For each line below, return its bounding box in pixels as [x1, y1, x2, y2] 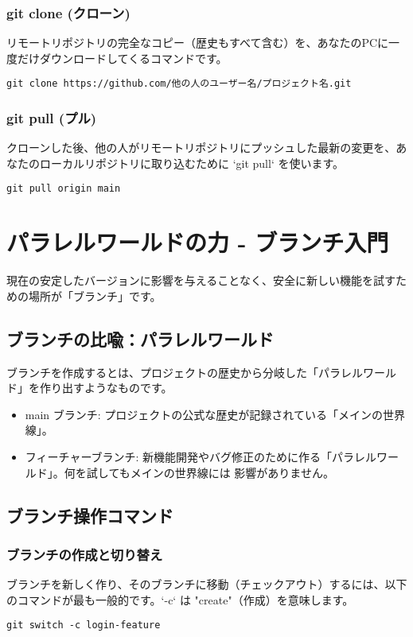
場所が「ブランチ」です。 [28, 287, 162, 304]
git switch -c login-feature [6, 620, 161, 631]
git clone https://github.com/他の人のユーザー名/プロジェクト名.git [6, 78, 352, 90]
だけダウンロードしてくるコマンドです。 [17, 49, 228, 66]
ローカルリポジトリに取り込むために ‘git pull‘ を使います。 [39, 154, 345, 171]
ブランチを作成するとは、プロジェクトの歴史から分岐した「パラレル [6, 363, 363, 380]
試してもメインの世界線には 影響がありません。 [86, 464, 334, 480]
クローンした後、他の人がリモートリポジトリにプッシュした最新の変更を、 [6, 139, 396, 156]
